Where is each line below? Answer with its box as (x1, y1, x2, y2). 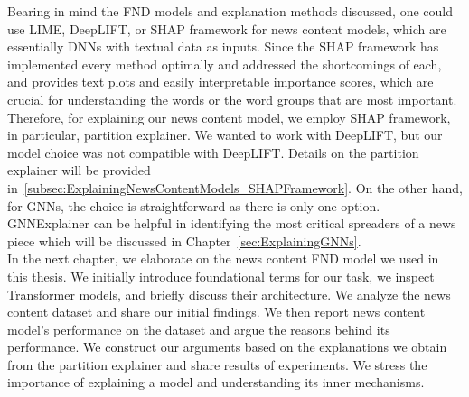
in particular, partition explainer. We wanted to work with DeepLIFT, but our (7, 125, 443, 144)
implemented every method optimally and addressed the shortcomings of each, (7, 54, 442, 73)
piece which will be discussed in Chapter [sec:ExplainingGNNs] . (7, 231, 361, 250)
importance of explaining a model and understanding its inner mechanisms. (7, 373, 425, 392)
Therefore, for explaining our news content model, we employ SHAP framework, (7, 107, 451, 126)
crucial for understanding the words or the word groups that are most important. (7, 89, 457, 108)
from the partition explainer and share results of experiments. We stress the (7, 355, 427, 374)
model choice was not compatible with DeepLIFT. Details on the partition (7, 143, 419, 162)
